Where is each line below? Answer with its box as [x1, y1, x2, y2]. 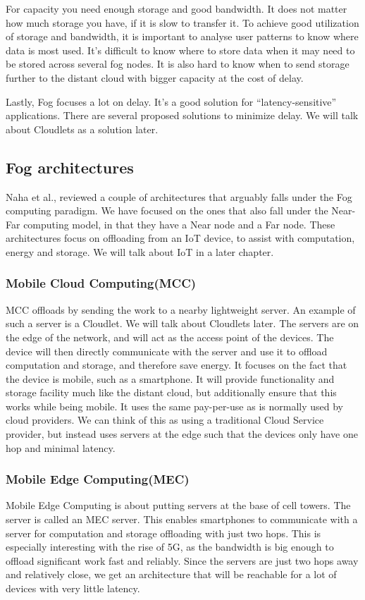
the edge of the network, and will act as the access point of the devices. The [6, 329, 334, 344]
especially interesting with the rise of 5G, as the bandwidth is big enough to [6, 539, 334, 554]
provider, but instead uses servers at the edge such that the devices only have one [6, 427, 358, 441]
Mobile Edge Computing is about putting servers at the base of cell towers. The [6, 498, 351, 513]
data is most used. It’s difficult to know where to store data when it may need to [6, 42, 355, 57]
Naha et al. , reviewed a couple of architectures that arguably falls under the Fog [6, 189, 352, 204]
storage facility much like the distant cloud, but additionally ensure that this [6, 385, 337, 400]
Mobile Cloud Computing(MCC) [6, 274, 197, 292]
